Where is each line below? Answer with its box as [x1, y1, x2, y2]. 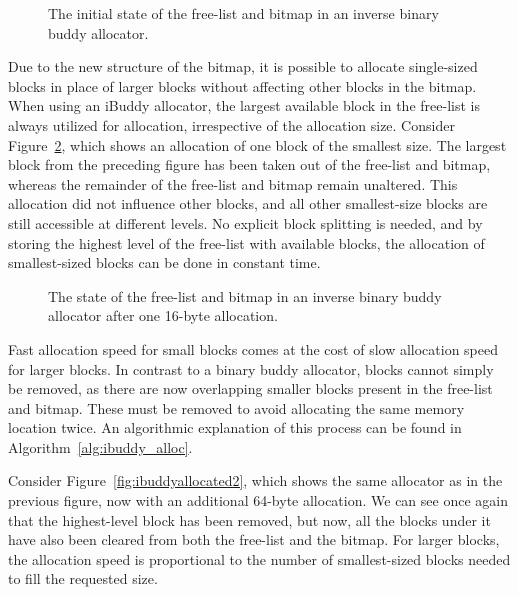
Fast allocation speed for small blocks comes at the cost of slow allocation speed [8, 338, 499, 359]
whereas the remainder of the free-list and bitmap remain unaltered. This [8, 173, 458, 194]
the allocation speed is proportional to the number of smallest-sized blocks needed [8, 548, 511, 569]
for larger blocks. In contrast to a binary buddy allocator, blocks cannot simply [8, 358, 494, 379]
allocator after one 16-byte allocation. [48, 305, 278, 326]
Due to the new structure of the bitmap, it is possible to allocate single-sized [8, 56, 478, 77]
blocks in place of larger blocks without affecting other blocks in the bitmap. [8, 75, 477, 96]
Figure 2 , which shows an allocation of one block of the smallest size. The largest [8, 134, 507, 155]
